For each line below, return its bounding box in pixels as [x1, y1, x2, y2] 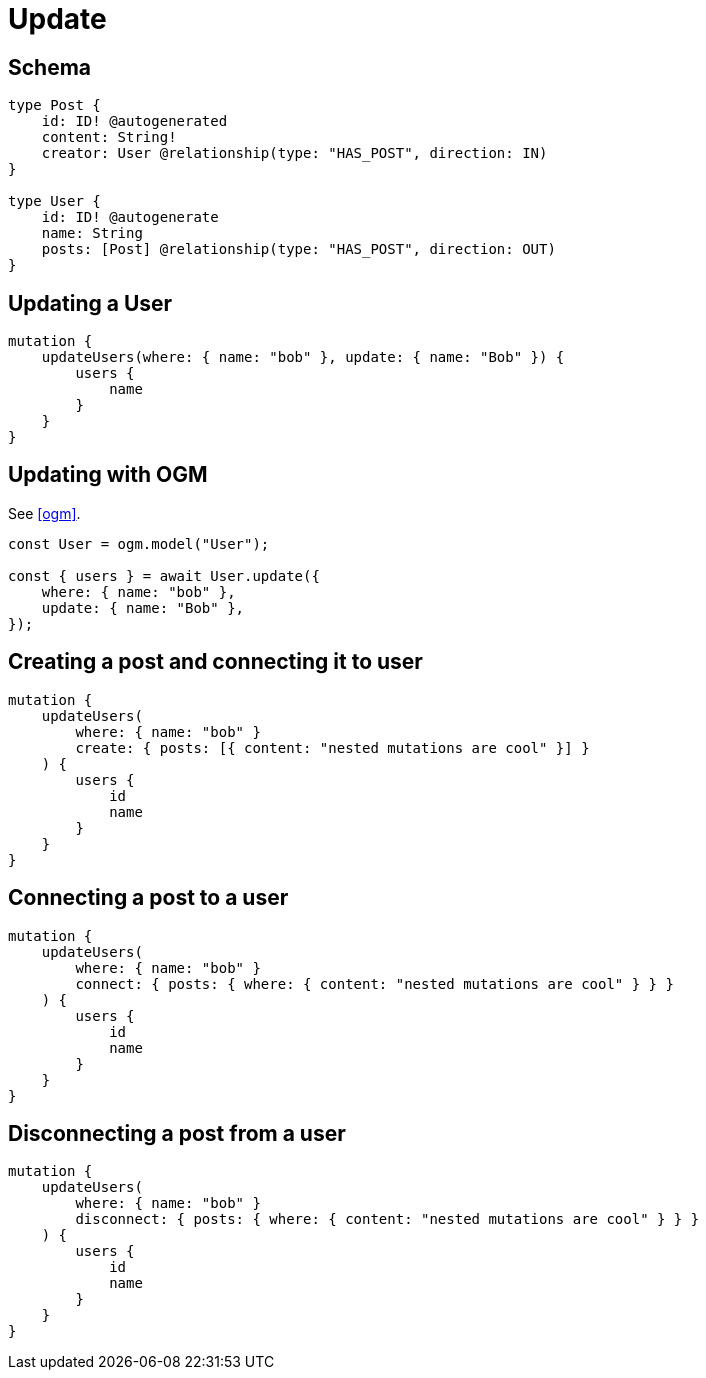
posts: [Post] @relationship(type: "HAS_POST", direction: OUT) [41, 241, 556, 258]
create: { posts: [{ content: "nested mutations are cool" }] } [75, 739, 590, 756]
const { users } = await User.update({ [8, 567, 320, 584]
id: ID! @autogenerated [41, 113, 228, 130]
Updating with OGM [8, 462, 208, 488]
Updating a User [8, 290, 173, 316]
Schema [8, 54, 92, 80]
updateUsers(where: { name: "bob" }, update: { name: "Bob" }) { [41, 349, 565, 366]
